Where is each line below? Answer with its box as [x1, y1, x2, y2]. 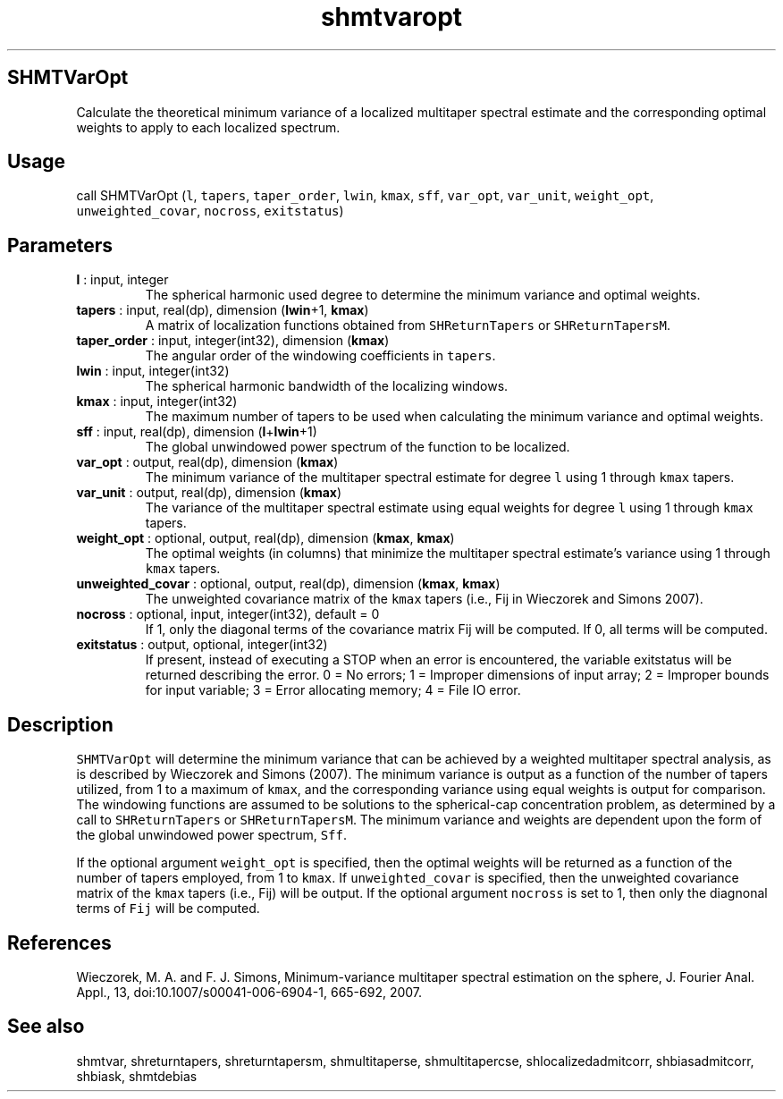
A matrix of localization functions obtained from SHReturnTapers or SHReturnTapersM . [145, 317, 671, 334]
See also [7, 1015, 85, 1038]
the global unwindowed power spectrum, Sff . [76, 827, 347, 843]
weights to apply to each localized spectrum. [76, 119, 341, 135]
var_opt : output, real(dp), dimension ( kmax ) [76, 454, 339, 470]
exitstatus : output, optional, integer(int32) [76, 637, 328, 653]
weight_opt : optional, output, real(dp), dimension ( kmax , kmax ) [76, 530, 455, 546]
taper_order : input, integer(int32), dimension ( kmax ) [76, 333, 390, 349]
